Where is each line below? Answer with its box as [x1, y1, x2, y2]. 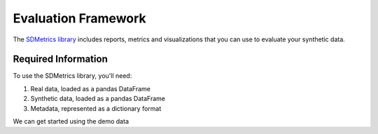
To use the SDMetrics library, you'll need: [13, 72, 132, 80]
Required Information [13, 53, 108, 65]
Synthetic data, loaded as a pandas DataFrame [30, 95, 166, 103]
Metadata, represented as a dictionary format [30, 104, 162, 112]
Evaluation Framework [13, 11, 146, 26]
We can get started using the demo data [13, 117, 129, 126]
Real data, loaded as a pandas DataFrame [30, 84, 150, 93]
